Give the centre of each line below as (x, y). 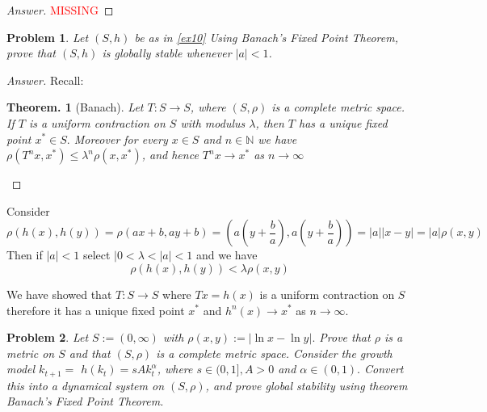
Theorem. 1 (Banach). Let (75, 107)
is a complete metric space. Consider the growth (274, 353)
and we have (227, 255)
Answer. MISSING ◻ (60, 10)
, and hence (170, 155)
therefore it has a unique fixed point (96, 310)
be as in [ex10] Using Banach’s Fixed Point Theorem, (266, 37)
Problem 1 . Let (48, 37)
